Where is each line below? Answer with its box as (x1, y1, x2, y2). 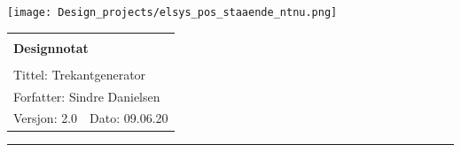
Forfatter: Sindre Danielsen (13, 87, 160, 105)
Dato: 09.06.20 (90, 109, 168, 127)
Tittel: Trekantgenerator (13, 65, 146, 83)
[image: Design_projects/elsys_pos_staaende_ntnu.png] (7, 6, 338, 19)
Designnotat (13, 38, 89, 57)
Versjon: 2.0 (13, 109, 78, 127)
